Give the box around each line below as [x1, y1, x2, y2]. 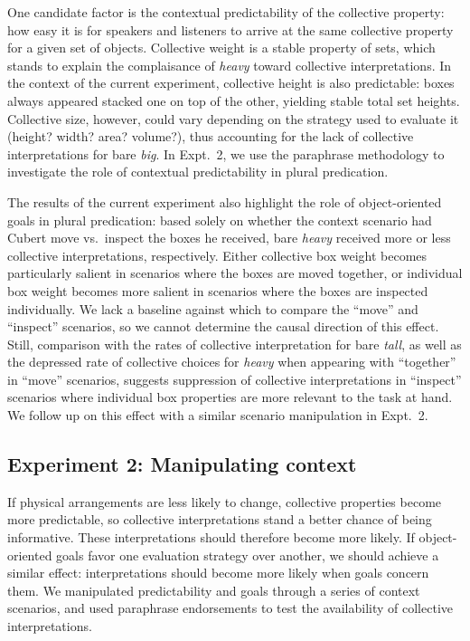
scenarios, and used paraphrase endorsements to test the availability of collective [7, 598, 453, 617]
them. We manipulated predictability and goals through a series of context [7, 580, 420, 599]
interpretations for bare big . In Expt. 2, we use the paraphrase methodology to [7, 144, 445, 163]
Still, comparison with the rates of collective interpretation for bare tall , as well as [7, 334, 462, 353]
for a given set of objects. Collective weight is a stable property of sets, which [7, 38, 436, 57]
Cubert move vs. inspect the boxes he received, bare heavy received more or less [7, 228, 451, 247]
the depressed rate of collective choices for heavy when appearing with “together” [7, 352, 456, 371]
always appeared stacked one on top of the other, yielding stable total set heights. [7, 91, 460, 110]
